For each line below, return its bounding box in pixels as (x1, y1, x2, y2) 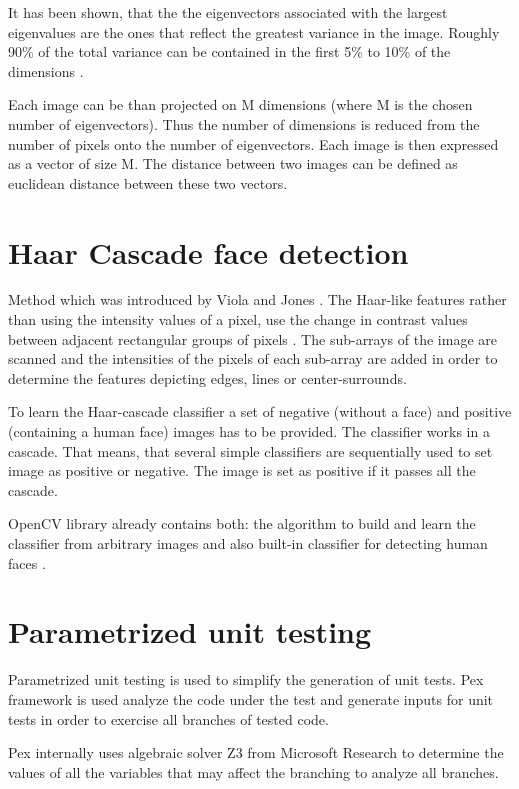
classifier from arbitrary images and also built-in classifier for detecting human (8, 533, 488, 553)
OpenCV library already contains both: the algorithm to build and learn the (8, 513, 476, 534)
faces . (8, 552, 46, 573)
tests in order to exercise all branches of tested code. (8, 708, 329, 729)
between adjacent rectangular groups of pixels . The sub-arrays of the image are (8, 328, 497, 349)
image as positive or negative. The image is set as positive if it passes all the (8, 460, 476, 481)
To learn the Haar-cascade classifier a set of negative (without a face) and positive (8, 401, 512, 422)
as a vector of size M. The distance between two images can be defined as (8, 153, 458, 174)
